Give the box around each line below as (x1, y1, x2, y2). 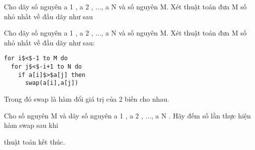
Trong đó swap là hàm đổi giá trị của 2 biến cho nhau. (4, 94, 170, 104)
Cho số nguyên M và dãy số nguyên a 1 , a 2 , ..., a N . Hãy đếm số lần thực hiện (4, 110, 251, 120)
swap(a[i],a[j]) (25, 79, 79, 87)
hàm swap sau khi (4, 120, 58, 130)
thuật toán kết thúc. (4, 136, 65, 147)
